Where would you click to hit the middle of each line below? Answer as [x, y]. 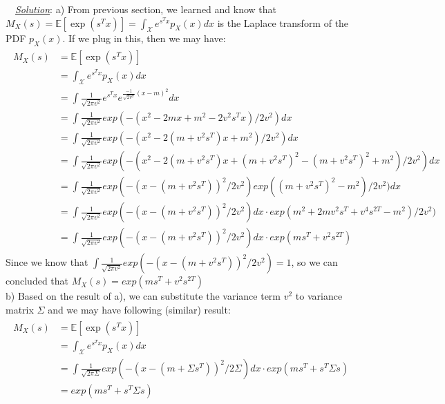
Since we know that [47, 262]
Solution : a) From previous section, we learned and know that [146, 9]
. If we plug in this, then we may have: [144, 38]
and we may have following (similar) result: [139, 310]
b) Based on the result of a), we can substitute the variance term [143, 296]
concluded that [37, 281]
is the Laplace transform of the [283, 22]
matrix [20, 310]
